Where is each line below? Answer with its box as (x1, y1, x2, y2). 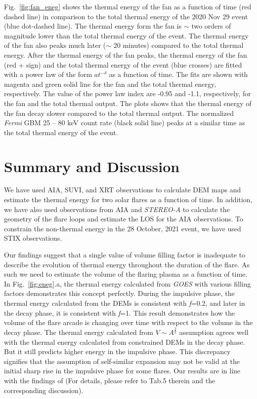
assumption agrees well (179, 327, 249, 337)
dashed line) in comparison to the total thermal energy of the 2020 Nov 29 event (4, 11, 248, 21)
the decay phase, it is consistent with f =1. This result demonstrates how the (4, 307, 235, 318)
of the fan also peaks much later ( (4, 40, 106, 50)
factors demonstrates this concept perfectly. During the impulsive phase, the (4, 288, 235, 298)
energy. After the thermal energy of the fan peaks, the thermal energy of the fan (4, 49, 247, 60)
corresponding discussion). (4, 385, 84, 395)
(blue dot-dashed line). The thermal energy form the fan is (4, 21, 182, 31)
